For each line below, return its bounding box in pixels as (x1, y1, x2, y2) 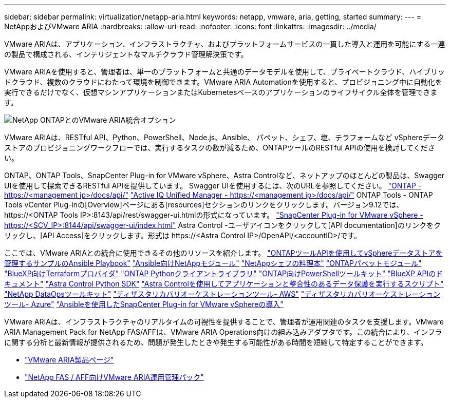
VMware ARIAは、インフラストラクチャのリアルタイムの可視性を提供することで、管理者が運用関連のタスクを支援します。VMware (4, 317, 444, 326)
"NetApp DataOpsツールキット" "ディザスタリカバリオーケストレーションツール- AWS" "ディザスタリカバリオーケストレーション (4, 290, 440, 298)
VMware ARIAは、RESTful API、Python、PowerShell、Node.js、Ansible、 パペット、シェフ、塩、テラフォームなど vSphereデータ (4, 133, 444, 142)
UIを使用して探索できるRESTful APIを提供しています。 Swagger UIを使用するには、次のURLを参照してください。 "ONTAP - (4, 181, 422, 190)
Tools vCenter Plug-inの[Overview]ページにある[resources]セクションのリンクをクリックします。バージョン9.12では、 (4, 200, 404, 209)
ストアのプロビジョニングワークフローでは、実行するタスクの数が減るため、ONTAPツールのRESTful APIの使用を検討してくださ (4, 143, 435, 152)
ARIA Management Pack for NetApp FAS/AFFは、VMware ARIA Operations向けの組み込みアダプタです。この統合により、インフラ (4, 328, 442, 336)
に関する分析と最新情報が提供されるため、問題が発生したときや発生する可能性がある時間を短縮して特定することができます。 (4, 338, 428, 347)
